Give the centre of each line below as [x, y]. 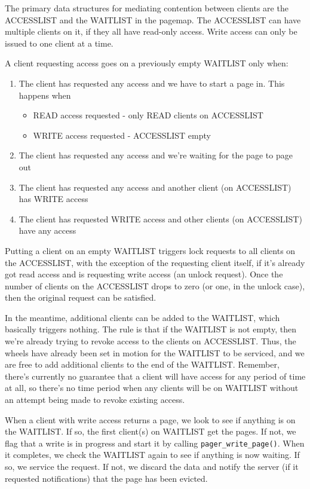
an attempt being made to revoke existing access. [95, 400]
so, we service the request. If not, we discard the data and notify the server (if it [152, 467]
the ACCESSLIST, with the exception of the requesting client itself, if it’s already [155, 262]
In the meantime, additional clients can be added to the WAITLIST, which [142, 317]
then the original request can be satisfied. [81, 297]
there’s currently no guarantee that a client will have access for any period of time [155, 376]
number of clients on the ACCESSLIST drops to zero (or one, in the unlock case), [155, 285]
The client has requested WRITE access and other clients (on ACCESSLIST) [160, 218]
